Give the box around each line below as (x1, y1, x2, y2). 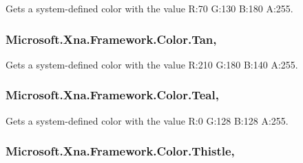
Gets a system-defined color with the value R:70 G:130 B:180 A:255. (6, 1, 293, 15)
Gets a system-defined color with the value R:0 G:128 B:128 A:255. (6, 113, 289, 127)
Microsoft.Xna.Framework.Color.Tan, (6, 30, 217, 47)
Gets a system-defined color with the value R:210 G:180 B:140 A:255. (6, 57, 298, 71)
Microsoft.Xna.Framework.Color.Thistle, (6, 142, 235, 160)
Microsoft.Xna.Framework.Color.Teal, (6, 86, 219, 103)
